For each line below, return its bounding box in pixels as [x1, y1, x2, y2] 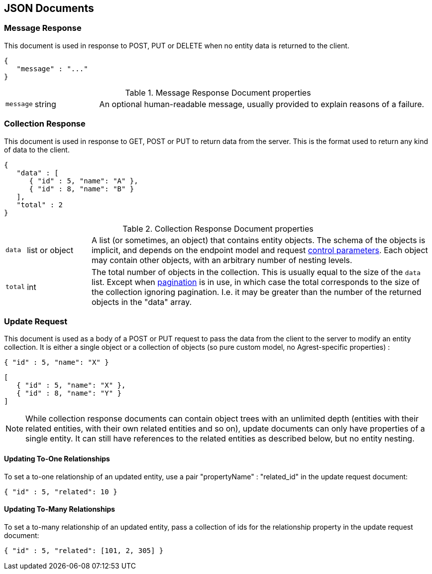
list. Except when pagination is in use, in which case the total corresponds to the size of [91, 277, 420, 287]
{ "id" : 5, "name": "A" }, [29, 176, 138, 185]
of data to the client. [4, 145, 70, 154]
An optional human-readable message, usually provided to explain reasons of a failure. [99, 99, 425, 109]
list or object [27, 245, 74, 255]
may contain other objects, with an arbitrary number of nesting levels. [91, 255, 352, 265]
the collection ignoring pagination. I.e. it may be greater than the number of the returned [91, 287, 422, 297]
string [34, 99, 56, 109]
